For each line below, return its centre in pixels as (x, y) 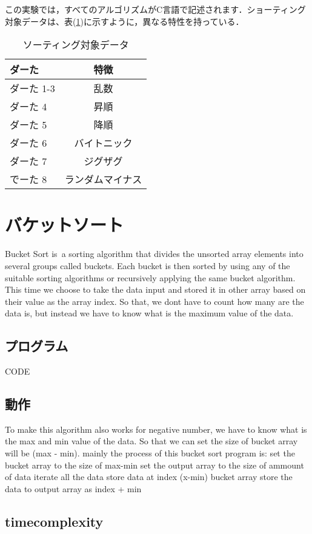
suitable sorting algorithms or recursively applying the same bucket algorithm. (150, 277)
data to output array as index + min (73, 488)
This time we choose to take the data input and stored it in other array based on (155, 289)
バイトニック (103, 143)
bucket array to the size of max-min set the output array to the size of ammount (154, 465)
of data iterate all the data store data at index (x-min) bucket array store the (149, 477)
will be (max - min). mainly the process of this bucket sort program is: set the (150, 453)
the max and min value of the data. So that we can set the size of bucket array (151, 441)
